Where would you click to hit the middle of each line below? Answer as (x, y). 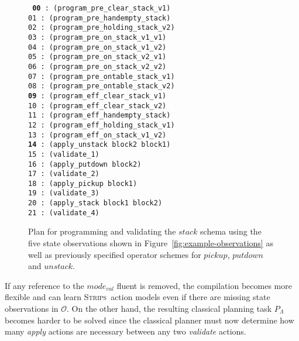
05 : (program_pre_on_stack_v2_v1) (97, 57)
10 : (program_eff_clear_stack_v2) (97, 106)
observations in (32, 308)
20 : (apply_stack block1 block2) (95, 203)
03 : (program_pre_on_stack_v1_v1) (97, 37)
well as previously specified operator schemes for (115, 254)
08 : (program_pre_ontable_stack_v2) (102, 86)
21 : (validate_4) (64, 213)
